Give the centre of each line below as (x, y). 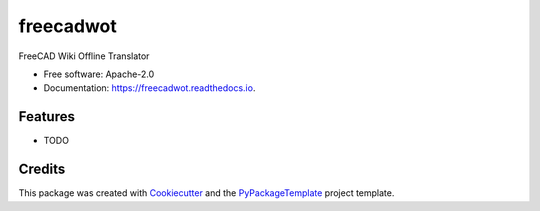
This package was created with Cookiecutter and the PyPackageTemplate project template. (206, 193)
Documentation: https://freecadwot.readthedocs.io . (149, 88)
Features (46, 116)
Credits (42, 169)
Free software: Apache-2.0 (99, 74)
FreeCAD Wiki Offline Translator (84, 56)
